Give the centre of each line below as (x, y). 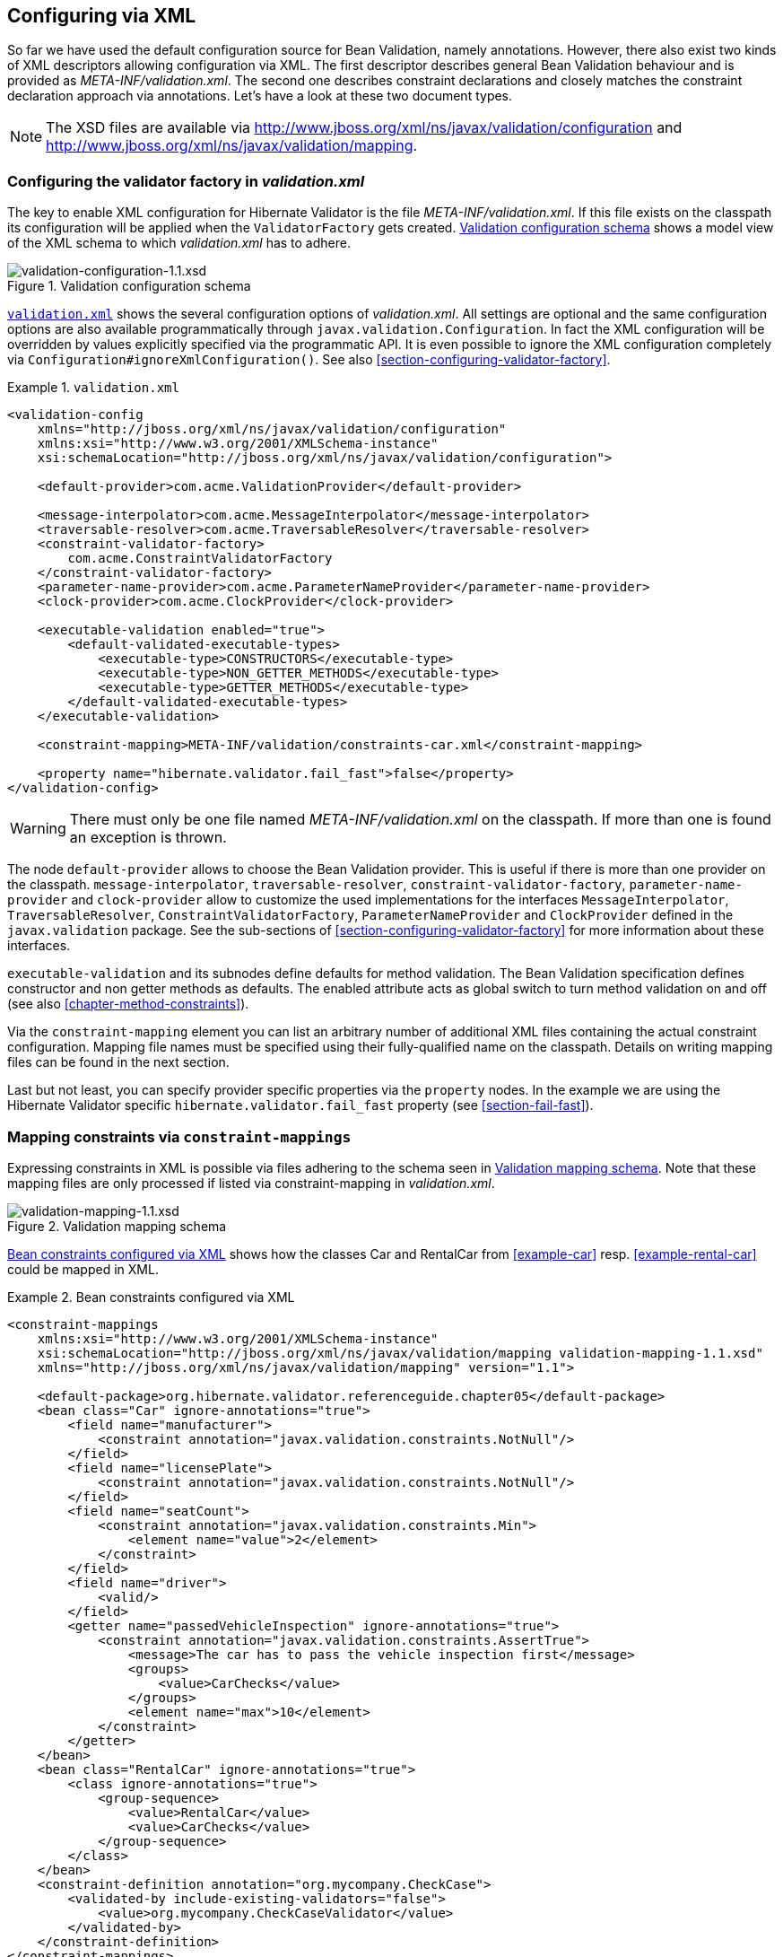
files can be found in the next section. (118, 1062)
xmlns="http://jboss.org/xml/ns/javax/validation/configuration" (272, 429)
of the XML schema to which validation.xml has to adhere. (179, 243)
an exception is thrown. (148, 838)
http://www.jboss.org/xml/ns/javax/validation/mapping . (232, 146)
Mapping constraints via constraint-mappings (179, 1136)
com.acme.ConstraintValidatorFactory (200, 559)
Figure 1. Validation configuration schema (129, 286)
